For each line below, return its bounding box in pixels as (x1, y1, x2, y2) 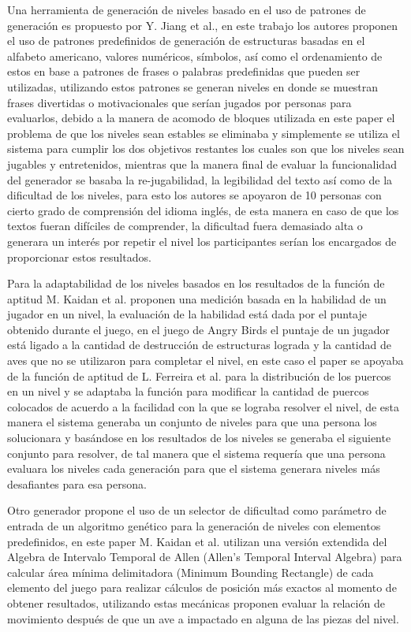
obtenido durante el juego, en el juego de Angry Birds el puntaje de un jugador (7, 321, 390, 337)
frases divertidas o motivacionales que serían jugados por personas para (7, 94, 352, 110)
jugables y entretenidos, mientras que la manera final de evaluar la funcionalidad (7, 155, 397, 172)
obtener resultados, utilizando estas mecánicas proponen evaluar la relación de (7, 594, 385, 611)
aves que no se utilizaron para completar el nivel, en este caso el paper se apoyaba (7, 352, 404, 369)
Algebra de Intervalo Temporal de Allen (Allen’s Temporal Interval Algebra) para (7, 548, 402, 565)
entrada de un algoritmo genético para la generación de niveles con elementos (7, 518, 381, 533)
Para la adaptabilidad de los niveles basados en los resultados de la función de (7, 275, 385, 292)
